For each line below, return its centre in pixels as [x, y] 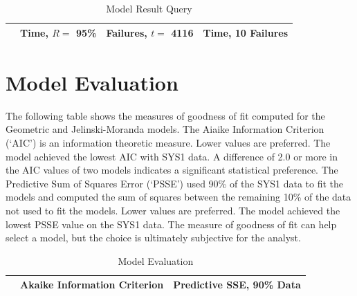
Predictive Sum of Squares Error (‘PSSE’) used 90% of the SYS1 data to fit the [175, 183]
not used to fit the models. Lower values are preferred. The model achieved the [173, 210]
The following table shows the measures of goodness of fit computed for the [165, 115]
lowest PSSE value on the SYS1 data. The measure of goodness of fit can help [171, 224]
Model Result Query [149, 8]
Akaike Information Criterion [92, 285]
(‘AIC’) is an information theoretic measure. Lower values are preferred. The [168, 142]
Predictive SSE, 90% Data [237, 285]
